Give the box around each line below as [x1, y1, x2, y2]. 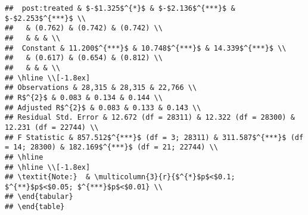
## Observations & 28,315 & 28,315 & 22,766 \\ [5, 83, 197, 92]
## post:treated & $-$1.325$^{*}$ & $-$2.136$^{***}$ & [5, 4, 235, 13]
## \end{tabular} [5, 192, 73, 201]
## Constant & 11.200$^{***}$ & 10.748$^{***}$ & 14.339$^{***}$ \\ [5, 43, 287, 52]
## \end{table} [5, 202, 65, 211]
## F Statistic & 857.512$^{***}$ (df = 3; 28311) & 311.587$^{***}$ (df [5, 133, 304, 142]
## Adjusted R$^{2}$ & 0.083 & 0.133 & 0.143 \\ [5, 103, 201, 112]
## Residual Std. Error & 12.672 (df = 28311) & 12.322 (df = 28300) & [5, 113, 295, 122]
